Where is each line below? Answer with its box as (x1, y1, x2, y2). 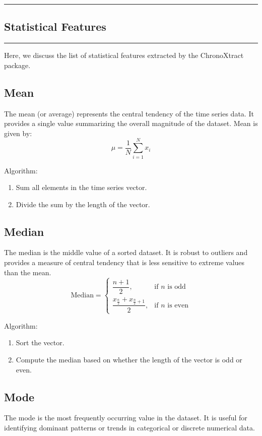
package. (4, 59, 31, 70)
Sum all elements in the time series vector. (16, 182, 147, 193)
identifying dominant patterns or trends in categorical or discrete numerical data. (4, 422, 255, 432)
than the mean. (4, 267, 51, 277)
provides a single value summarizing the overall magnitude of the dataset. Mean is (4, 118, 258, 129)
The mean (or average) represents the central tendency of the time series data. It (4, 108, 254, 118)
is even (167, 301, 188, 309)
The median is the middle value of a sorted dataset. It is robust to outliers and (4, 247, 248, 258)
